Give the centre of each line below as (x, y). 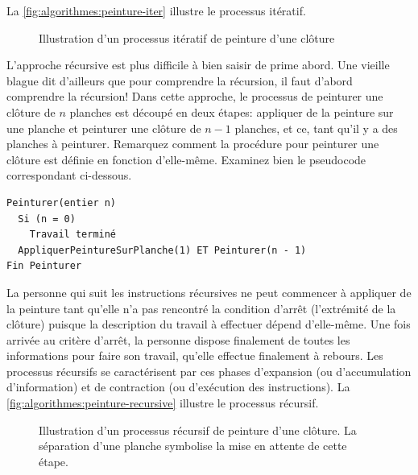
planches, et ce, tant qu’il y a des (316, 128)
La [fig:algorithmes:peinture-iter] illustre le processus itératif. (156, 10)
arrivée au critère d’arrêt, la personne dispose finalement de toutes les (178, 339)
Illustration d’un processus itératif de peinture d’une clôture (187, 37)
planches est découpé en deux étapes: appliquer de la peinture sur (232, 112)
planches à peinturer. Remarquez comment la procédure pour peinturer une (193, 144)
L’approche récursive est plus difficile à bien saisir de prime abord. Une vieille (198, 65)
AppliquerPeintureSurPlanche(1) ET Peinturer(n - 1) (162, 250)
